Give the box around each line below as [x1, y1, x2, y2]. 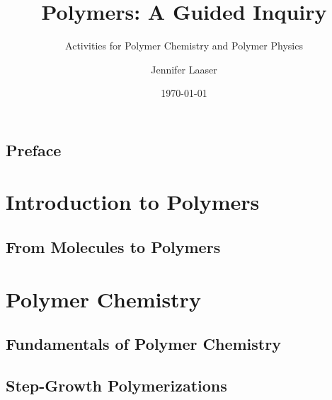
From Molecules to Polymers [6, 236, 221, 258]
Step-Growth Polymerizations [6, 375, 227, 396]
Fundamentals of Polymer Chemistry [6, 333, 281, 355]
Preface [6, 139, 62, 160]
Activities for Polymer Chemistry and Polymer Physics [65, 38, 303, 53]
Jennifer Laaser [151, 61, 217, 76]
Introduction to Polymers [6, 187, 260, 216]
